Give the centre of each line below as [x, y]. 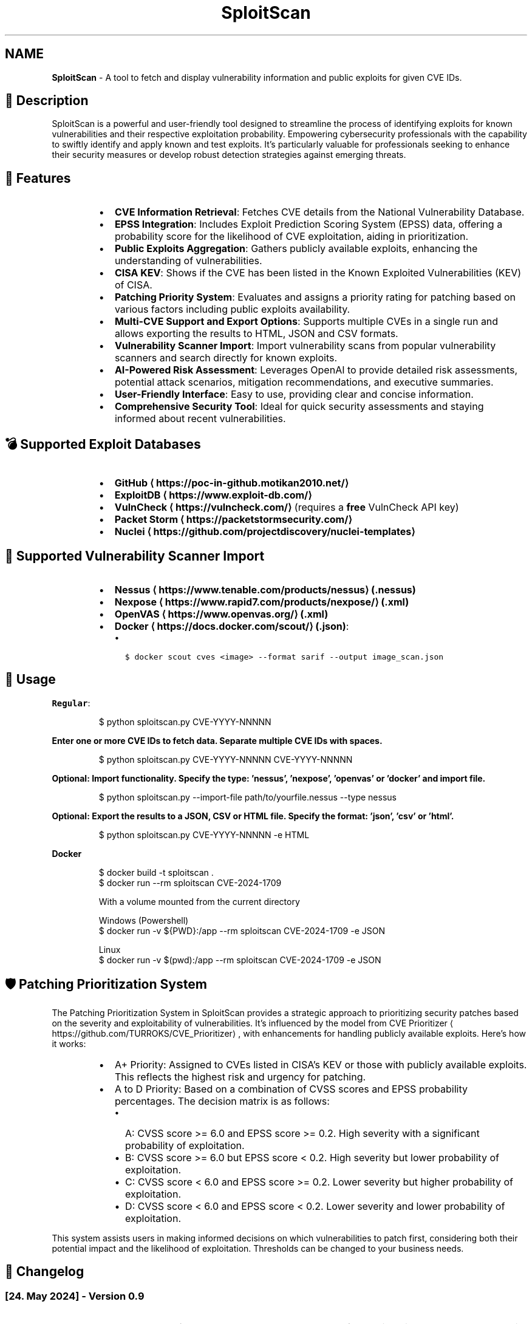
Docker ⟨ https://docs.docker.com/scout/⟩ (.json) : [232, 626]
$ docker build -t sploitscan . [156, 872]
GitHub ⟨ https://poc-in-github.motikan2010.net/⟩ [231, 483]
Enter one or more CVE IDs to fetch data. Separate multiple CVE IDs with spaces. [217, 740]
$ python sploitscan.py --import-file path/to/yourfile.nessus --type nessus [247, 797]
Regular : [71, 703]
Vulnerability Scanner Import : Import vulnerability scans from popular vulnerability [305, 346]
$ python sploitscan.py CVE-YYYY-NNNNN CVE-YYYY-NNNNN [226, 759]
